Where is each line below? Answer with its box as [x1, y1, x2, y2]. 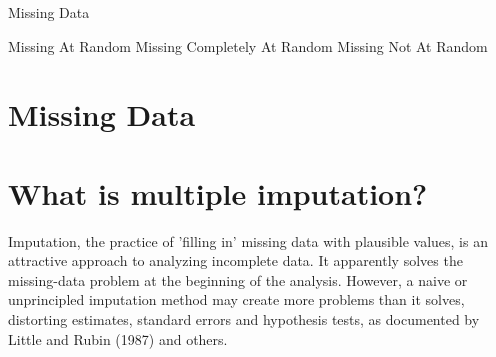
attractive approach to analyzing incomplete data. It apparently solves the [8, 250, 463, 271]
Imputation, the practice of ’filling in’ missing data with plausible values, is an [8, 230, 488, 251]
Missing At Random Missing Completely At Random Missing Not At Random [8, 35, 488, 56]
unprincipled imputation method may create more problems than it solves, [8, 289, 465, 310]
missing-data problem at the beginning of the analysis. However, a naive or [8, 269, 468, 290]
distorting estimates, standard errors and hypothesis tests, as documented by [8, 309, 480, 330]
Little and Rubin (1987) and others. [8, 328, 228, 349]
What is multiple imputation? [8, 172, 428, 213]
